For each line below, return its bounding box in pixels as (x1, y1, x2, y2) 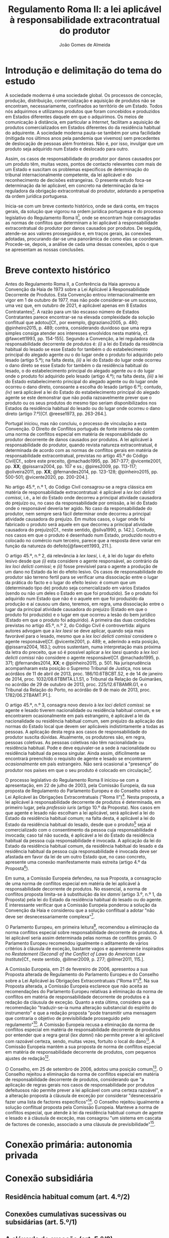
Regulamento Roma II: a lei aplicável (8, 4, 162, 15)
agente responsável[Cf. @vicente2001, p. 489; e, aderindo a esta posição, (5, 638, 160, 644)
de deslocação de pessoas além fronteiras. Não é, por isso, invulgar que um (5, 140, 164, 146)
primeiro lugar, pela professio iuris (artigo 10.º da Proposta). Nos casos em (5, 804, 160, 811)
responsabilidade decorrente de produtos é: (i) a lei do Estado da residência (5, 341, 163, 347)
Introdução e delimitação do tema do (5, 65, 162, 76)
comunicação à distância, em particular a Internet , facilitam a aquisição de (5, 119, 160, 125)
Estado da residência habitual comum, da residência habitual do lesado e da (5, 843, 163, 849)
